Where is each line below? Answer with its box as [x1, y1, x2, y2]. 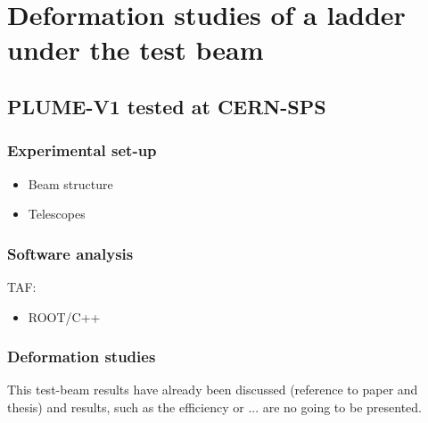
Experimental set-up [7, 139, 157, 162]
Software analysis [7, 242, 134, 264]
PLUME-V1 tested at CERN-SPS [7, 92, 326, 120]
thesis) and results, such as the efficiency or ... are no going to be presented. [7, 397, 422, 416]
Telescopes [28, 204, 86, 223]
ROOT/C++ [28, 307, 101, 326]
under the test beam [7, 31, 264, 68]
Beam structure [28, 174, 113, 193]
